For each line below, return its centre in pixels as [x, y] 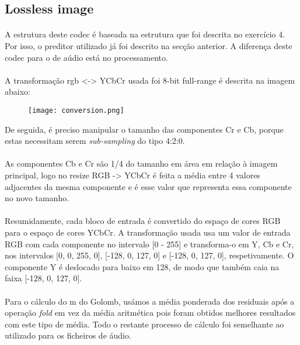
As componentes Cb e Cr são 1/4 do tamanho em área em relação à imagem [141, 163]
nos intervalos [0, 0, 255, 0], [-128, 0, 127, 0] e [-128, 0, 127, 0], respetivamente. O [149, 255]
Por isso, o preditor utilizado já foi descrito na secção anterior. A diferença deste [149, 45]
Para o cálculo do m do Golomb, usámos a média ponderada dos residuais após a [150, 301]
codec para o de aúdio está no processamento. [86, 57]
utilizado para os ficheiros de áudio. [68, 335]
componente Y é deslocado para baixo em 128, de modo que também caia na [142, 266]
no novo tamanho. [37, 198]
